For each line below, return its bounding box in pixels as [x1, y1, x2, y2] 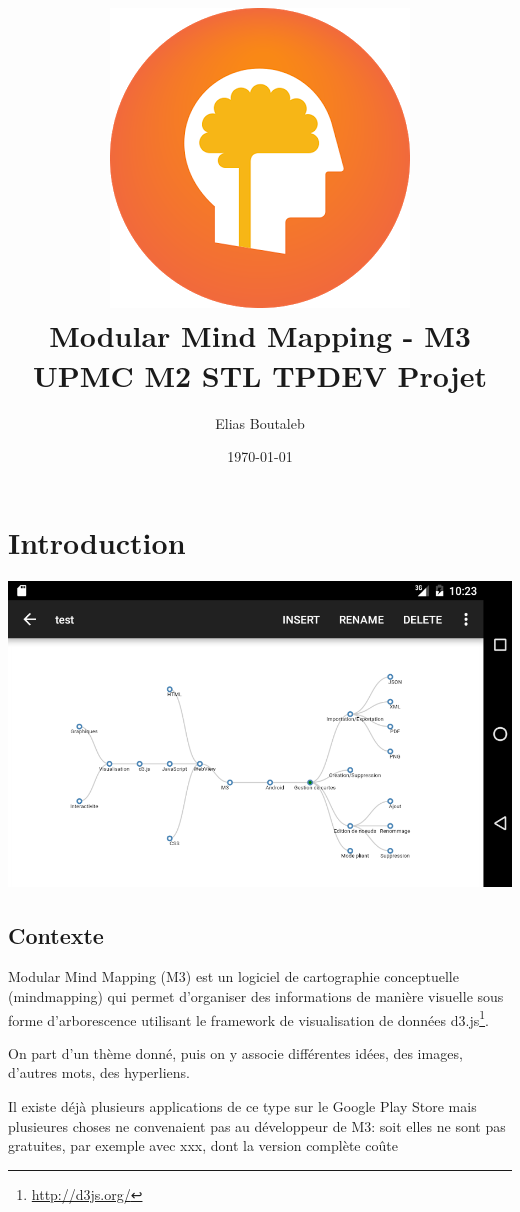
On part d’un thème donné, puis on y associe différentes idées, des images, [8, 1042, 463, 1063]
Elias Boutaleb [215, 412, 305, 433]
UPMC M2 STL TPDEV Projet [33, 354, 487, 395]
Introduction [8, 521, 186, 562]
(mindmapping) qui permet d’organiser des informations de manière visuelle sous [8, 986, 504, 1007]
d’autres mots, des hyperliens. [8, 1062, 190, 1083]
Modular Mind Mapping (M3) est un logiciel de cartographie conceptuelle [8, 966, 459, 987]
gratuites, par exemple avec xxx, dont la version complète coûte [8, 1135, 398, 1156]
